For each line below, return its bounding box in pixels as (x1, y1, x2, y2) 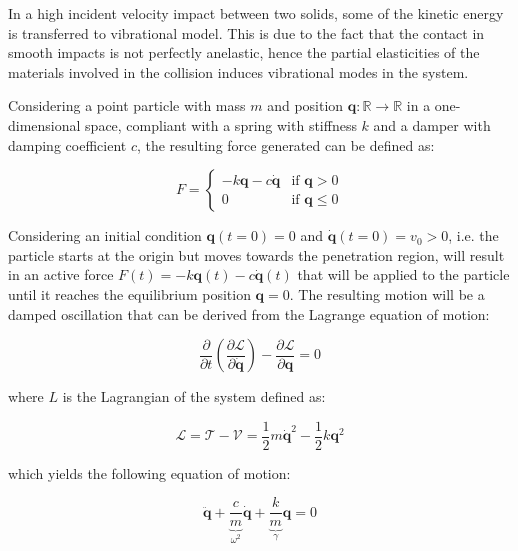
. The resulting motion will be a (289, 283, 485, 304)
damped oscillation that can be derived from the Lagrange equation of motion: (8, 303, 490, 324)
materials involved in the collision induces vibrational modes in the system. (8, 61, 469, 82)
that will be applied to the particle (297, 264, 510, 285)
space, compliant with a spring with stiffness (85, 114, 357, 135)
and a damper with (373, 114, 491, 135)
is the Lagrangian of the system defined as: (62, 386, 326, 407)
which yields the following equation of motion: (8, 462, 291, 483)
